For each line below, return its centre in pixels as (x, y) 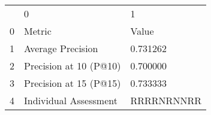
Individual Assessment (71, 100)
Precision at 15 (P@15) (73, 83)
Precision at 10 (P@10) (73, 66)
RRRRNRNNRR (166, 100)
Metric (38, 31)
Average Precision (61, 48)
